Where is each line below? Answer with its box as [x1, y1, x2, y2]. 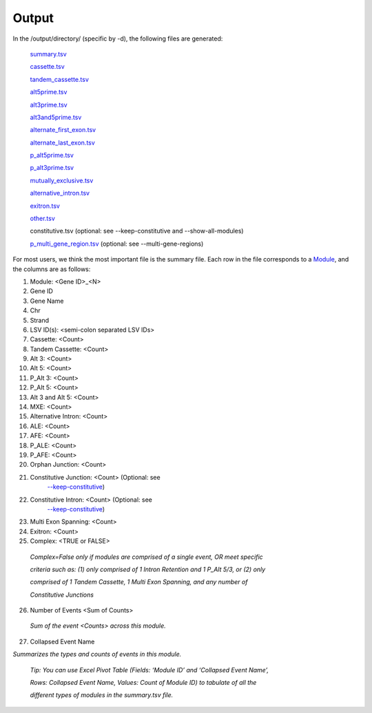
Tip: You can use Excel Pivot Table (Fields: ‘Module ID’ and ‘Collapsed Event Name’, [30, 666, 269, 674]
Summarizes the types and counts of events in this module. [12, 650, 182, 659]
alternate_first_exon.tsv [30, 126, 96, 134]
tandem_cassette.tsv [30, 75, 90, 83]
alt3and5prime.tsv [30, 113, 82, 121]
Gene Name [30, 297, 64, 305]
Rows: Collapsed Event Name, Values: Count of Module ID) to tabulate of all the [30, 679, 257, 687]
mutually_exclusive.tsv [30, 176, 94, 184]
